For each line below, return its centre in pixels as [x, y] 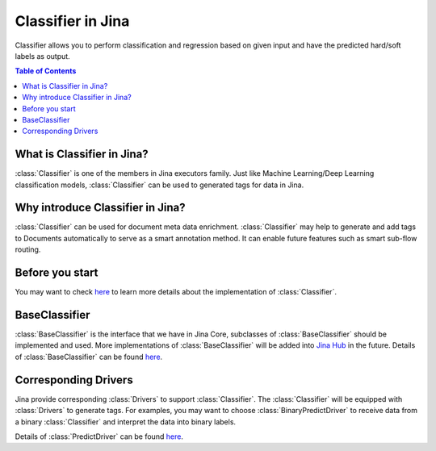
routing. [28, 249]
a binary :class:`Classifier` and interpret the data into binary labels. [126, 422]
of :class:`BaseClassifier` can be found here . [89, 357]
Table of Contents [46, 71]
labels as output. [42, 56]
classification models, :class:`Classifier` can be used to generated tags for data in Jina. [159, 185]
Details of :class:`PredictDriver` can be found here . [99, 436]
